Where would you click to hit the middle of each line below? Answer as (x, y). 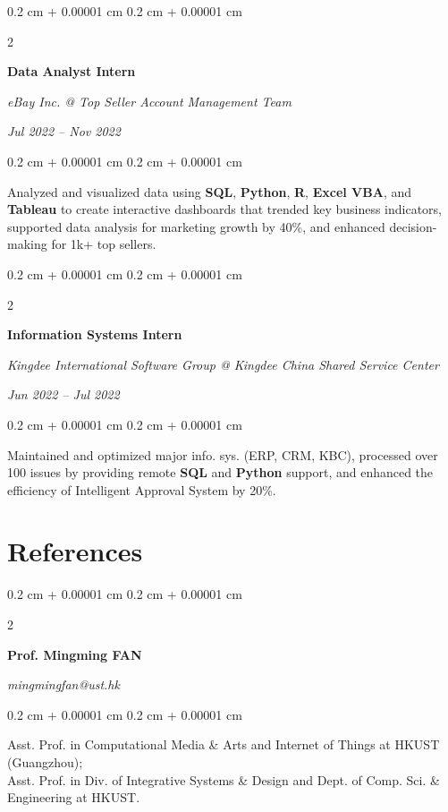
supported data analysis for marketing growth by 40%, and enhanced (196, 226)
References (75, 551)
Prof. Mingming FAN (75, 654)
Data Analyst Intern (72, 71)
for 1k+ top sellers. (104, 244)
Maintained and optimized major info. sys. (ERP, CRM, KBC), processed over (223, 454)
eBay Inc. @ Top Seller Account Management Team (149, 101)
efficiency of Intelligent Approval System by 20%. (142, 489)
